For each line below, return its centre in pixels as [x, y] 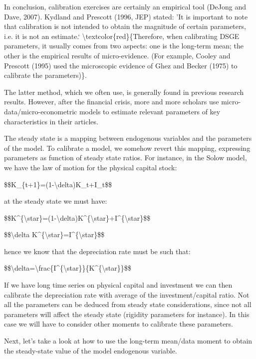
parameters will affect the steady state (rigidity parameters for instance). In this [127, 314]
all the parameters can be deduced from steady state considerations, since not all [128, 304]
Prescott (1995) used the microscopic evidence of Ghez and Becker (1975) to [121, 65]
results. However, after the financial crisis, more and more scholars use [112, 102]
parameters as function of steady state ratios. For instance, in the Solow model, [126, 158]
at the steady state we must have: [56, 201]
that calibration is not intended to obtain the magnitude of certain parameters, [125, 26]
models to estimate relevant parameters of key [150, 111]
